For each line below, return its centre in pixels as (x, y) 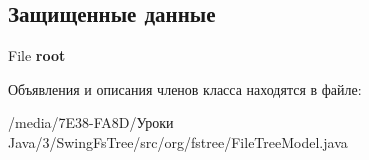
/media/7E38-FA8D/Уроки (91, 122)
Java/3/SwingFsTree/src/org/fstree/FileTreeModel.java (178, 141)
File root (37, 55)
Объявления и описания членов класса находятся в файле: (185, 88)
